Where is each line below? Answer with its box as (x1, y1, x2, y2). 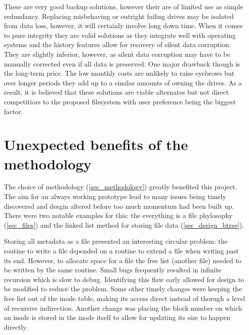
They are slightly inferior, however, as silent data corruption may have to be (4, 49, 231, 59)
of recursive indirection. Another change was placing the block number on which (4, 302, 242, 313)
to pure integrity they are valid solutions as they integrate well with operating (4, 30, 236, 40)
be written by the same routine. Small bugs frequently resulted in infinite (4, 265, 221, 275)
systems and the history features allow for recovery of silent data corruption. (4, 39, 231, 50)
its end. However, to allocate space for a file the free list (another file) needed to (4, 255, 242, 265)
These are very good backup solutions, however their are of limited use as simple (4, 1, 243, 11)
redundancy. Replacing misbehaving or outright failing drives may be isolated (4, 11, 234, 21)
